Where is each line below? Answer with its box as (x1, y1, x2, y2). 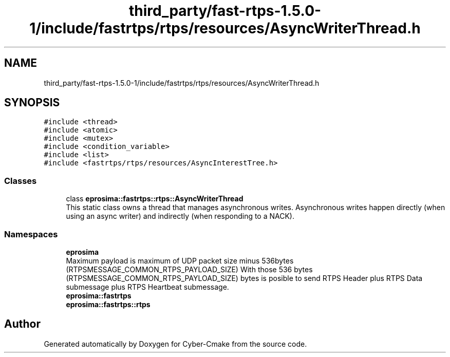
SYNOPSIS (4, 96, 60, 109)
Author (4, 317, 41, 331)
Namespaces (4, 229, 58, 239)
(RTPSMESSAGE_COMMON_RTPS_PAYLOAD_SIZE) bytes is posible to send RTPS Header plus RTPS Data (66, 273, 423, 283)
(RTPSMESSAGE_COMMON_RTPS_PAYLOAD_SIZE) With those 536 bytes (66, 265, 313, 274)
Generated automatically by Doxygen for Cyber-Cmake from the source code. (44, 339, 307, 348)
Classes (4, 175, 37, 186)
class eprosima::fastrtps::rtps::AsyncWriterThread (66, 194, 243, 203)
